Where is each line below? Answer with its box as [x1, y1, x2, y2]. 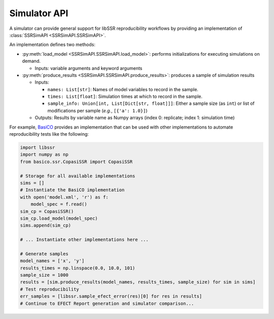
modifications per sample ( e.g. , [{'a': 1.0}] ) [47, 107, 148, 113]
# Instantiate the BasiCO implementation [20, 187, 125, 193]
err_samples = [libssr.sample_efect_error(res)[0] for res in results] [20, 294, 202, 299]
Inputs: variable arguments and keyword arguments [35, 65, 143, 71]
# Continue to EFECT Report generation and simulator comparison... [20, 300, 194, 306]
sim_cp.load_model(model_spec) [20, 215, 98, 221]
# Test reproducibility [20, 286, 80, 292]
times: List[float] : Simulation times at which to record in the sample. [47, 94, 203, 100]
